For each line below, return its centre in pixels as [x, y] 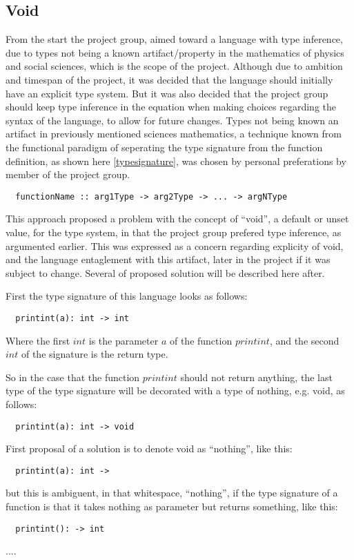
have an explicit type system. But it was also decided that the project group [167, 93]
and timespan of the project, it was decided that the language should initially [169, 79]
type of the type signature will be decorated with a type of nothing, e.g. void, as [175, 390]
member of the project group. [68, 174]
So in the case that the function [73, 377]
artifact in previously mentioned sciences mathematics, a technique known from [174, 134]
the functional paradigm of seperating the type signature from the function [164, 147]
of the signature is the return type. [95, 354]
